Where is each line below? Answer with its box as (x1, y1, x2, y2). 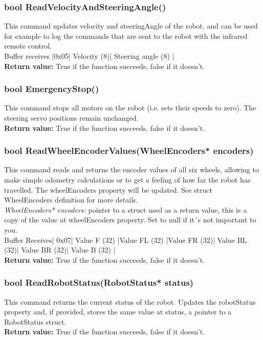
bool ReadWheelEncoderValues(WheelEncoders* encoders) (4, 144, 254, 157)
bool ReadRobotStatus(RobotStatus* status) (4, 276, 194, 289)
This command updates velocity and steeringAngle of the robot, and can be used (4, 20, 258, 31)
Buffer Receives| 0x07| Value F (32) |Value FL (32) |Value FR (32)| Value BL (4, 234, 247, 245)
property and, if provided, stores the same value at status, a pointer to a (4, 306, 232, 317)
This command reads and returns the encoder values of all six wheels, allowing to (4, 164, 259, 175)
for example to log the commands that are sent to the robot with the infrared (4, 30, 248, 41)
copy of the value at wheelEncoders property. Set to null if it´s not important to (4, 214, 256, 225)
